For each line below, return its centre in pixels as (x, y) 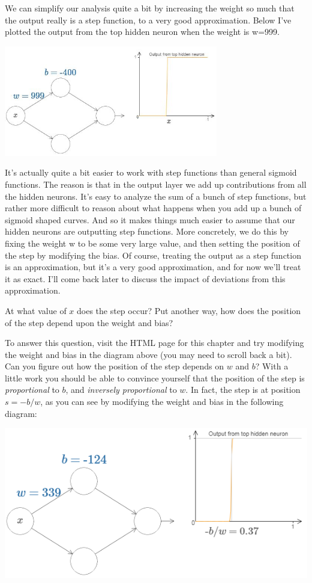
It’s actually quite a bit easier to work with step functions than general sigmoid (151, 172)
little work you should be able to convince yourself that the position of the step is (155, 378)
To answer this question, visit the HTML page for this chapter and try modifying (154, 343)
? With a (272, 366)
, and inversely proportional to (121, 390)
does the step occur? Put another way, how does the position (189, 310)
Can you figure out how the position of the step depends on (115, 366)
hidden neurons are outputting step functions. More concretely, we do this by (147, 231)
